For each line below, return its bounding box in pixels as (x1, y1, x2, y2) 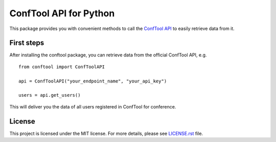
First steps (9, 39, 44, 47)
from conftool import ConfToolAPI (18, 64, 105, 70)
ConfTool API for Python (9, 8, 115, 19)
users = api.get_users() (18, 92, 81, 98)
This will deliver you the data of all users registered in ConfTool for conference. (9, 103, 176, 109)
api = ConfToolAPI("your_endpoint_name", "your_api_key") (18, 78, 167, 84)
